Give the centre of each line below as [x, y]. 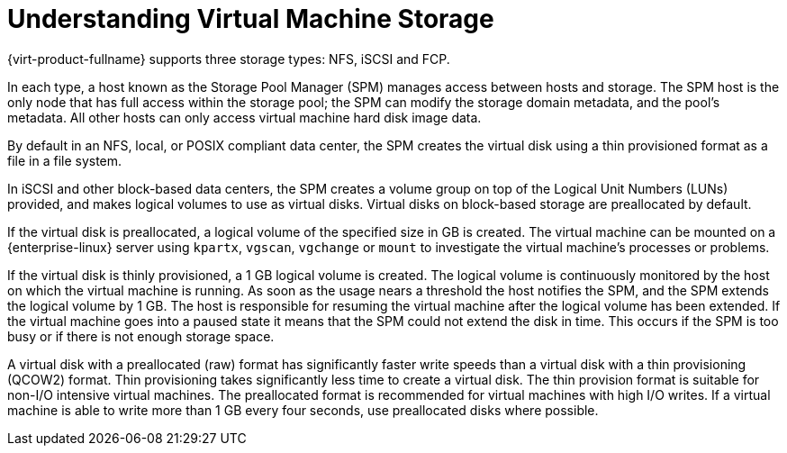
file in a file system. [65, 160]
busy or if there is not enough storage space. [141, 336]
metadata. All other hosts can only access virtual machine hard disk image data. [244, 117]
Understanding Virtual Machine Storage [251, 19]
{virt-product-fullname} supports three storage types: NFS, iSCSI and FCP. [229, 59]
